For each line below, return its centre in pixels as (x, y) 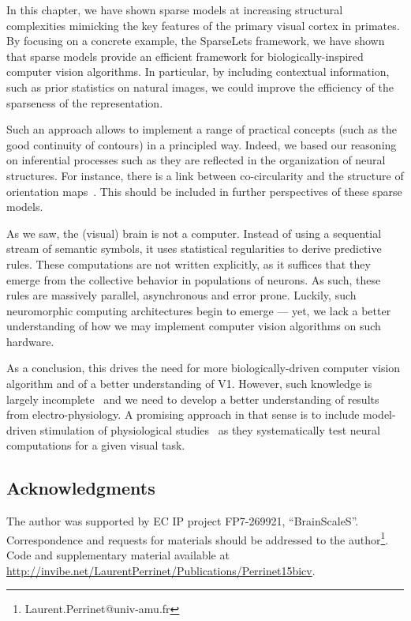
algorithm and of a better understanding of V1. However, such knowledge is (189, 384)
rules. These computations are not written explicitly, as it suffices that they (189, 263)
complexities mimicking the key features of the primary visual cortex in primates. (203, 25)
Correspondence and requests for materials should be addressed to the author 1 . (198, 538)
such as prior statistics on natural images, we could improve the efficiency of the (200, 87)
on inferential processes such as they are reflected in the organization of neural (196, 160)
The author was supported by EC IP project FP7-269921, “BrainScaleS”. (183, 521)
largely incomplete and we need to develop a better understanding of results (193, 399)
